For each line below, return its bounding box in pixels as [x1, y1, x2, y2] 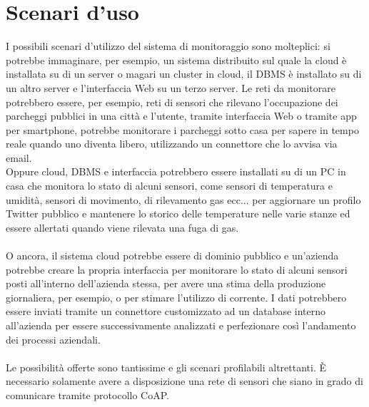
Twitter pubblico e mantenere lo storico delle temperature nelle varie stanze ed [6, 206, 350, 221]
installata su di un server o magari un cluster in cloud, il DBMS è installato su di [6, 66, 362, 81]
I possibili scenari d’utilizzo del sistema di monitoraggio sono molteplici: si [6, 38, 330, 53]
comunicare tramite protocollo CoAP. [6, 387, 169, 402]
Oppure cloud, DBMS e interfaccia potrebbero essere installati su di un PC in [6, 164, 346, 179]
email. [6, 150, 32, 165]
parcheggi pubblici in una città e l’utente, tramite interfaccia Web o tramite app [6, 108, 357, 123]
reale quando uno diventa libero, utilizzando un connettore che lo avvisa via [6, 136, 338, 151]
